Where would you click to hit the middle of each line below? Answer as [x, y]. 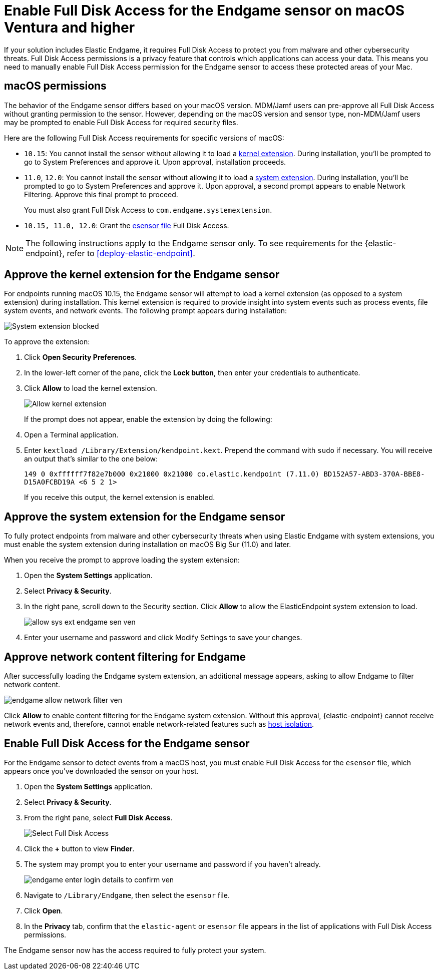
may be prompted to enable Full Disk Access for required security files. [121, 122]
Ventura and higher [70, 28]
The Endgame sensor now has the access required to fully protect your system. [135, 950]
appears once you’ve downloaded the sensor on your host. [101, 771]
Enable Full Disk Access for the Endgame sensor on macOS [204, 11]
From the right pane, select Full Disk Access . [98, 817]
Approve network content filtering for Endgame [125, 657]
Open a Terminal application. [71, 435]
